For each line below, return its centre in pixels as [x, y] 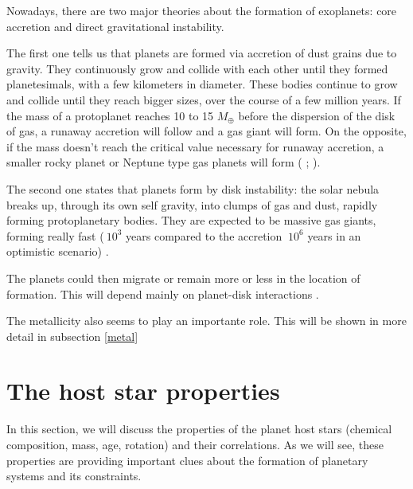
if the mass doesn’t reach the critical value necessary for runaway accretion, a [195, 146]
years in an [334, 235]
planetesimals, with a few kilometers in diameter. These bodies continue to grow [202, 84]
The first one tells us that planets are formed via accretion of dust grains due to [202, 53]
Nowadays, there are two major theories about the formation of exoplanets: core [202, 10]
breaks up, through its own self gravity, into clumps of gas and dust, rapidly [192, 204]
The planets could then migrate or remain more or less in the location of [183, 278]
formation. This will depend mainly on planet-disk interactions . [163, 293]
